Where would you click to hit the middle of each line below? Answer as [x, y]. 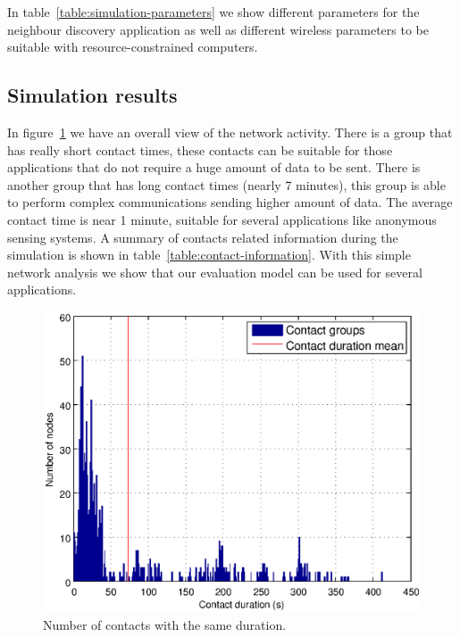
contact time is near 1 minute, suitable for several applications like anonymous [222, 219]
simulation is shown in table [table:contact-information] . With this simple [209, 255]
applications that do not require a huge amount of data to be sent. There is [214, 167]
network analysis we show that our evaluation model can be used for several [215, 272]
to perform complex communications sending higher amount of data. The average [230, 202]
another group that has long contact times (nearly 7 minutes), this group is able [226, 184]
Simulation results [92, 95]
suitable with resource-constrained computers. [133, 47]
